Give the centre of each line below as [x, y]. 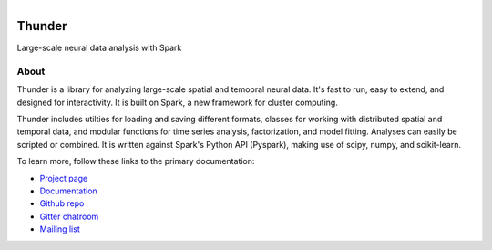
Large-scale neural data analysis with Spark [99, 48]
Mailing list [60, 229]
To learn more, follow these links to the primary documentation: [136, 161]
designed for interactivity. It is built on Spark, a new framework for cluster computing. [178, 102]
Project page [64, 178]
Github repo [62, 203]
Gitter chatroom [69, 216]
